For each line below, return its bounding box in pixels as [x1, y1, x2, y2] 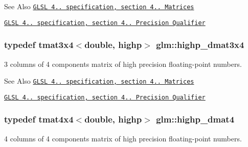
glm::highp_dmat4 [156, 113, 235, 126]
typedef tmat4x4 [4, 113, 74, 126]
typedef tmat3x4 [4, 38, 74, 51]
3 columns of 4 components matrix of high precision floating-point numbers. [4, 58, 242, 69]
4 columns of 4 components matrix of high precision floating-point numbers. [4, 133, 242, 143]
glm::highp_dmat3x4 [156, 38, 244, 51]
